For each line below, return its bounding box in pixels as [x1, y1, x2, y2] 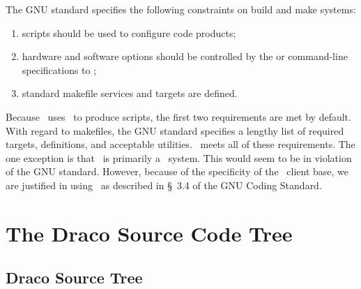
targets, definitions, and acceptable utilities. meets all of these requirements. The [6, 137, 355, 151]
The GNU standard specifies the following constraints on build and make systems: [6, 2, 356, 16]
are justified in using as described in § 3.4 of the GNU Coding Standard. [6, 177, 322, 192]
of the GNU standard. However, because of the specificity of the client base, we [6, 164, 348, 179]
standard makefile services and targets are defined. [22, 86, 238, 101]
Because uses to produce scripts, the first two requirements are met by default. [6, 109, 351, 124]
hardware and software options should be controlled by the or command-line [22, 49, 348, 64]
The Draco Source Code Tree [6, 218, 293, 247]
